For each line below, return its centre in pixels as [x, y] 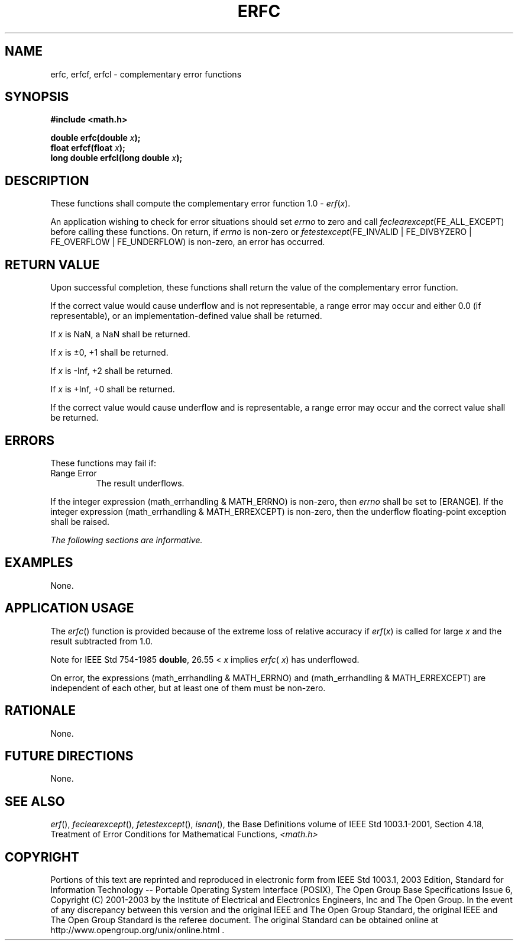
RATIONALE [41, 711]
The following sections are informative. [127, 540]
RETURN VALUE [52, 265]
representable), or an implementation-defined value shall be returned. [186, 316]
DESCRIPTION [47, 180]
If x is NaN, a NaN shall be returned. [120, 334]
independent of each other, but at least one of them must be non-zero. [188, 688]
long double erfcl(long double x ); [116, 158]
